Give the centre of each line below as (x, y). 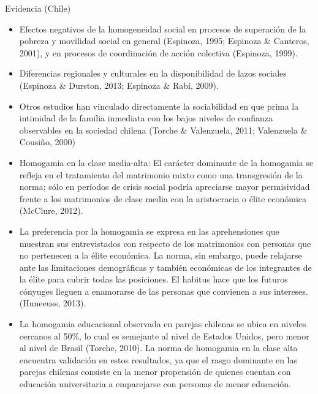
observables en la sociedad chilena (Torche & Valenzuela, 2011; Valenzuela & (163, 130)
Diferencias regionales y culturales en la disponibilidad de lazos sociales (153, 73)
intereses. (291, 291)
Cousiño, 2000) (47, 142)
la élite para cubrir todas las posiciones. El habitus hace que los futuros (153, 279)
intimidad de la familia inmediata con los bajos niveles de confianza (146, 118)
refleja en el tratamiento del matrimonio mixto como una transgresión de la (161, 174)
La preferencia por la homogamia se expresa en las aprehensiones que (149, 231)
